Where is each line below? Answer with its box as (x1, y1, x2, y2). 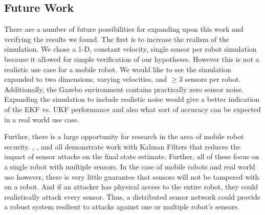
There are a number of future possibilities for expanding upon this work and (4, 24, 244, 34)
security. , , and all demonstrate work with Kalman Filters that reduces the (4, 141, 240, 152)
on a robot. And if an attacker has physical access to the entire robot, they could (4, 181, 258, 192)
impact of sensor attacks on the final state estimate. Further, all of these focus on (4, 151, 259, 162)
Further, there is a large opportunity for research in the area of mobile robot (4, 131, 244, 142)
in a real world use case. (4, 114, 79, 124)
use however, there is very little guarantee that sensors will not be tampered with (4, 171, 259, 182)
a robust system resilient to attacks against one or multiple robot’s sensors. (4, 201, 239, 212)
